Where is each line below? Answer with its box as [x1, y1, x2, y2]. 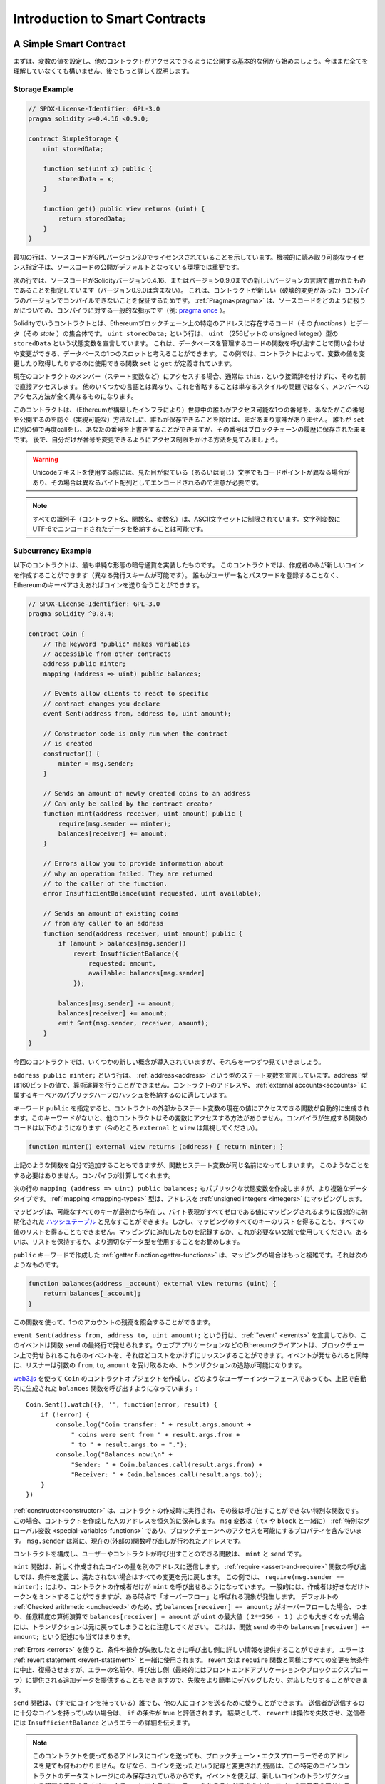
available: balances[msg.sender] [88, 969, 205, 978]
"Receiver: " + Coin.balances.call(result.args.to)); [71, 1471, 263, 1479]
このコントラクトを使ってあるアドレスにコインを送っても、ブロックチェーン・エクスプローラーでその [32, 1751, 331, 1760]
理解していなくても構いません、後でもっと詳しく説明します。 [13, 66, 193, 75]
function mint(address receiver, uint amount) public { [43, 810, 243, 818]
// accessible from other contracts [43, 649, 171, 658]
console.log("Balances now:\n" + [56, 1451, 173, 1459]
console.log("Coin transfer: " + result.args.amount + [56, 1421, 252, 1429]
